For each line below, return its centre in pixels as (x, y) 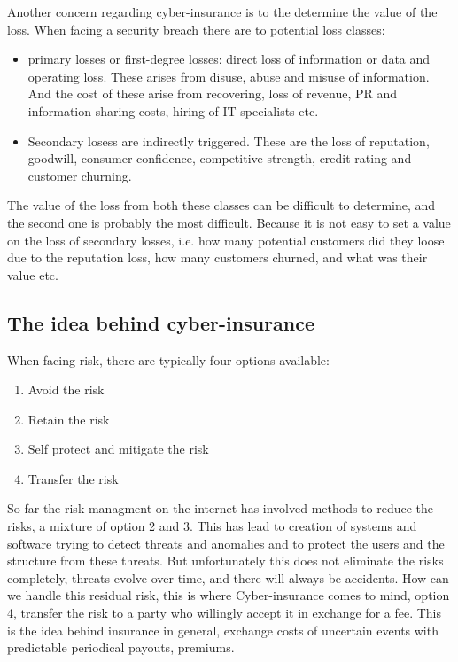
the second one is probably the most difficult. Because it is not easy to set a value (229, 222)
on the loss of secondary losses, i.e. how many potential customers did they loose (226, 240)
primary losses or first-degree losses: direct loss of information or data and (229, 59)
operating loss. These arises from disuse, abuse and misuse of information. (229, 76)
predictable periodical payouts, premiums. (121, 647)
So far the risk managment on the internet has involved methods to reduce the (221, 508)
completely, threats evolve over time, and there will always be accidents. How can (228, 577)
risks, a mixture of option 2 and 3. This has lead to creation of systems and (212, 526)
